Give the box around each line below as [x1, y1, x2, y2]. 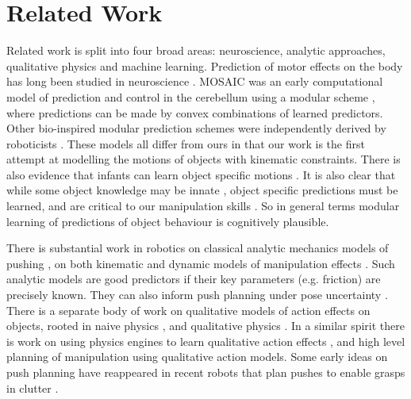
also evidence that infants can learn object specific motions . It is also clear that [6, 166, 396, 182]
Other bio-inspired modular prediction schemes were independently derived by [6, 120, 386, 136]
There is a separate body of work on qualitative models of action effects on [6, 301, 371, 318]
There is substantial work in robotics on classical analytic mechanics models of [6, 240, 389, 256]
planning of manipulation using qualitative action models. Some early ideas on [6, 348, 388, 365]
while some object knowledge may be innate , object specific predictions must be [6, 182, 398, 198]
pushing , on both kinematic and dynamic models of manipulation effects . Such [6, 255, 395, 271]
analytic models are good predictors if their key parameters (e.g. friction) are [6, 270, 381, 287]
